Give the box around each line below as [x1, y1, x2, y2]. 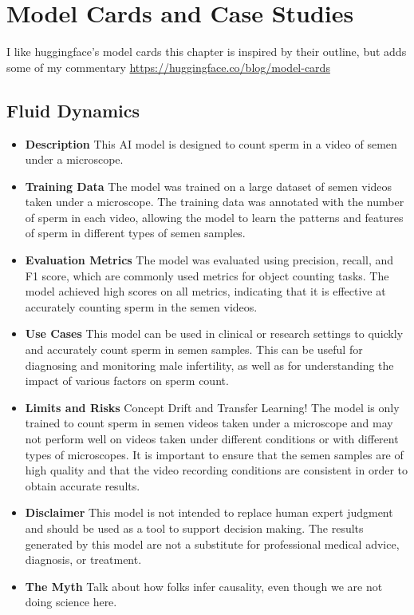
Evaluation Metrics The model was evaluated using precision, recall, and [25, 252, 394, 268]
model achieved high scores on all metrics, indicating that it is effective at [25, 283, 386, 300]
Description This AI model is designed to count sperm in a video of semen [25, 135, 397, 152]
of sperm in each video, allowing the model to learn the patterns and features [25, 208, 404, 225]
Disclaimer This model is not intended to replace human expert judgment [25, 504, 393, 521]
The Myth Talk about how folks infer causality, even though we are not [25, 577, 383, 594]
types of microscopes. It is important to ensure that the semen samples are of [25, 446, 404, 462]
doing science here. [25, 593, 117, 610]
